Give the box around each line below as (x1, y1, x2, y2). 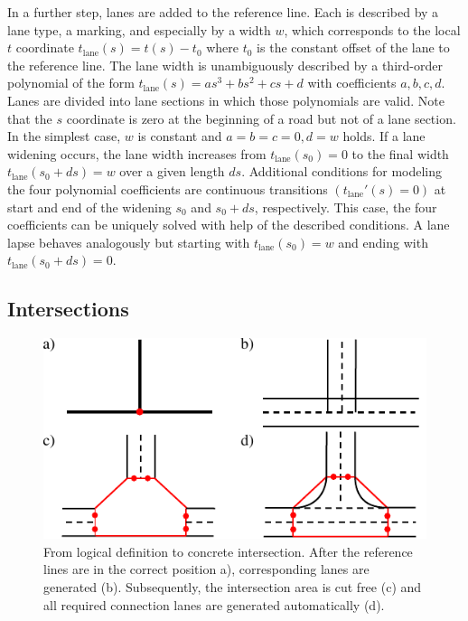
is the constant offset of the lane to (257, 38, 450, 57)
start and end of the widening (7, 197, 172, 216)
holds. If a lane (342, 127, 426, 146)
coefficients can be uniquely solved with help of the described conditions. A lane (7, 215, 450, 234)
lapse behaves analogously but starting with (7, 232, 250, 251)
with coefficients (307, 73, 397, 92)
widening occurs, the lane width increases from (7, 144, 267, 163)
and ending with (338, 232, 428, 251)
